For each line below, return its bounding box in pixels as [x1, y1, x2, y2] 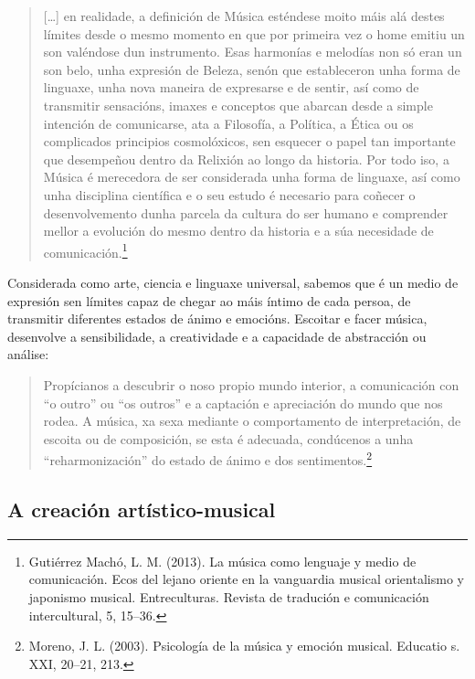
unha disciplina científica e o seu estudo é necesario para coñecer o [43, 185, 416, 204]
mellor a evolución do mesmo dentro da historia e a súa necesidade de [43, 221, 434, 240]
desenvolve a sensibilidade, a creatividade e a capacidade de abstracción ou [7, 326, 427, 345]
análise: [7, 345, 49, 364]
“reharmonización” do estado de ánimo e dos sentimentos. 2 [43, 448, 373, 469]
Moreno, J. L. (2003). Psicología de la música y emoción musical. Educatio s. [28, 636, 460, 655]
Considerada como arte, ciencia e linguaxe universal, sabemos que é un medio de [7, 272, 459, 292]
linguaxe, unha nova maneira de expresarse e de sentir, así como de [43, 78, 419, 97]
